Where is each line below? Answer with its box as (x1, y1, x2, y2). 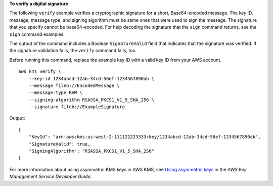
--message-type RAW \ (28, 90, 83, 96)
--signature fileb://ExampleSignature (28, 104, 125, 110)
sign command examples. (9, 31, 65, 37)
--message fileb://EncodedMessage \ (28, 82, 120, 88)
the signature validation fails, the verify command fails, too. (9, 48, 137, 54)
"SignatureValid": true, (28, 141, 90, 147)
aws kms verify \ (18, 69, 61, 74)
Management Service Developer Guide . (9, 173, 92, 179)
